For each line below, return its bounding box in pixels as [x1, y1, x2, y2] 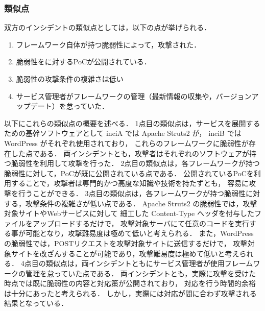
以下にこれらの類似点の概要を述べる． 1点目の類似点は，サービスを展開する [4, 117, 260, 128]
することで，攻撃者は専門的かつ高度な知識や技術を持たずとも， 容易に [11, 178, 249, 188]
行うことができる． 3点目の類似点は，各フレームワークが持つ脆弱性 [18, 187, 246, 198]
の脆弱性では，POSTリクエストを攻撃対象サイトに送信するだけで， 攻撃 [4, 237, 248, 248]
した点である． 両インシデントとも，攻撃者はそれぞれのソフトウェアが [11, 148, 249, 158]
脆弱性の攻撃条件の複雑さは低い [16, 74, 124, 84]
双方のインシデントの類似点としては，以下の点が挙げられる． [4, 22, 211, 33]
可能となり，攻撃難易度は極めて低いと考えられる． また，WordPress [25, 228, 254, 238]
